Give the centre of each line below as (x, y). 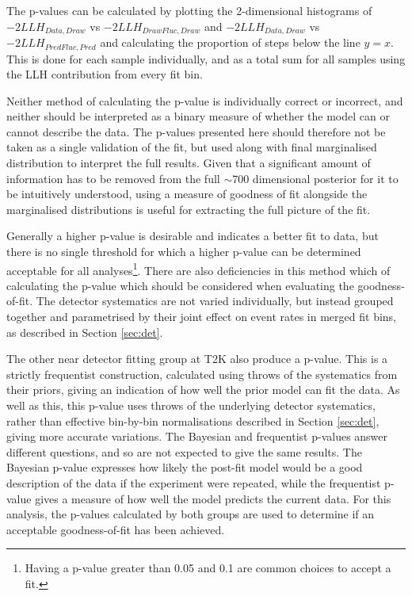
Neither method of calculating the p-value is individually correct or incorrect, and (205, 100)
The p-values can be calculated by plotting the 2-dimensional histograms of (189, 10)
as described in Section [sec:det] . (85, 332)
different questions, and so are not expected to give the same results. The (184, 451)
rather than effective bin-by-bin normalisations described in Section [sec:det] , (193, 420)
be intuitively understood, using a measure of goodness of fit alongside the (187, 194)
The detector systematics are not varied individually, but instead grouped (215, 301)
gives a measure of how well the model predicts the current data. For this (213, 498)
